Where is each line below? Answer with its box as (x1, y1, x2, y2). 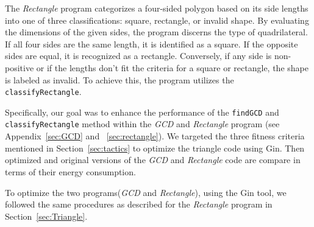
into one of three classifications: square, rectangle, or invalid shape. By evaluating (5, 13, 309, 26)
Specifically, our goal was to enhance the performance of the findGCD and (5, 105, 279, 118)
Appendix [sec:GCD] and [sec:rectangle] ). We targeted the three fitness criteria (5, 130, 305, 142)
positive (5, 61, 34, 74)
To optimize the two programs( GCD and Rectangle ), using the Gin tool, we (5, 186, 287, 198)
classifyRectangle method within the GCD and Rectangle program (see (5, 117, 280, 130)
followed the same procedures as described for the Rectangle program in (5, 198, 273, 211)
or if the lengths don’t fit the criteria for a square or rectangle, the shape (36, 61, 309, 74)
